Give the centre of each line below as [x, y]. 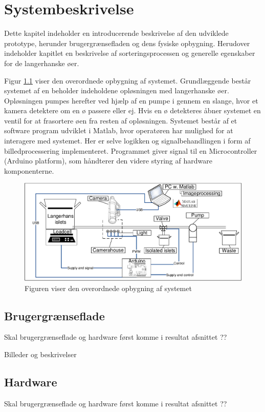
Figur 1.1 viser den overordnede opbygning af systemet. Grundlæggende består [128, 80]
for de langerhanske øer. [42, 63]
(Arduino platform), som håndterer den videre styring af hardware [108, 161]
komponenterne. [29, 170]
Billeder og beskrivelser [40, 354]
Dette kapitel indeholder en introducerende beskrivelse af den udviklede [116, 33]
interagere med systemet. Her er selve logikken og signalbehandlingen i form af [127, 141]
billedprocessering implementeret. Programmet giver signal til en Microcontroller [131, 150]
